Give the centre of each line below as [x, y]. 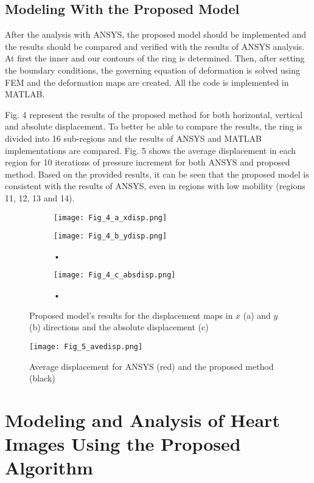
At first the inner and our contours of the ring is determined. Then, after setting [155, 58]
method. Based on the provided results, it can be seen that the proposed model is [157, 174]
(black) [42, 378]
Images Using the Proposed [123, 444]
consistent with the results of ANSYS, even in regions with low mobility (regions [155, 186]
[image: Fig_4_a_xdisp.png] [110, 217]
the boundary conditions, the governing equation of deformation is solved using [153, 70]
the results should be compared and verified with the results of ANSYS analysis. [155, 46]
